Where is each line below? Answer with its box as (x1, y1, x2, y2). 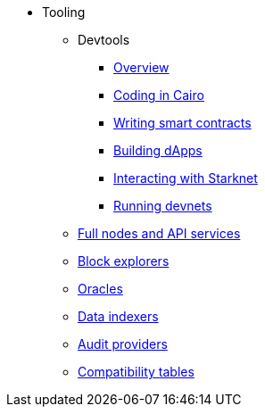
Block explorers (78, 253, 170, 269)
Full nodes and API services (78, 226, 241, 241)
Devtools (78, 32, 130, 47)
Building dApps (113, 143, 203, 158)
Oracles (78, 281, 123, 296)
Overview (113, 60, 170, 75)
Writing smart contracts (113, 115, 252, 130)
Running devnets (113, 198, 212, 213)
